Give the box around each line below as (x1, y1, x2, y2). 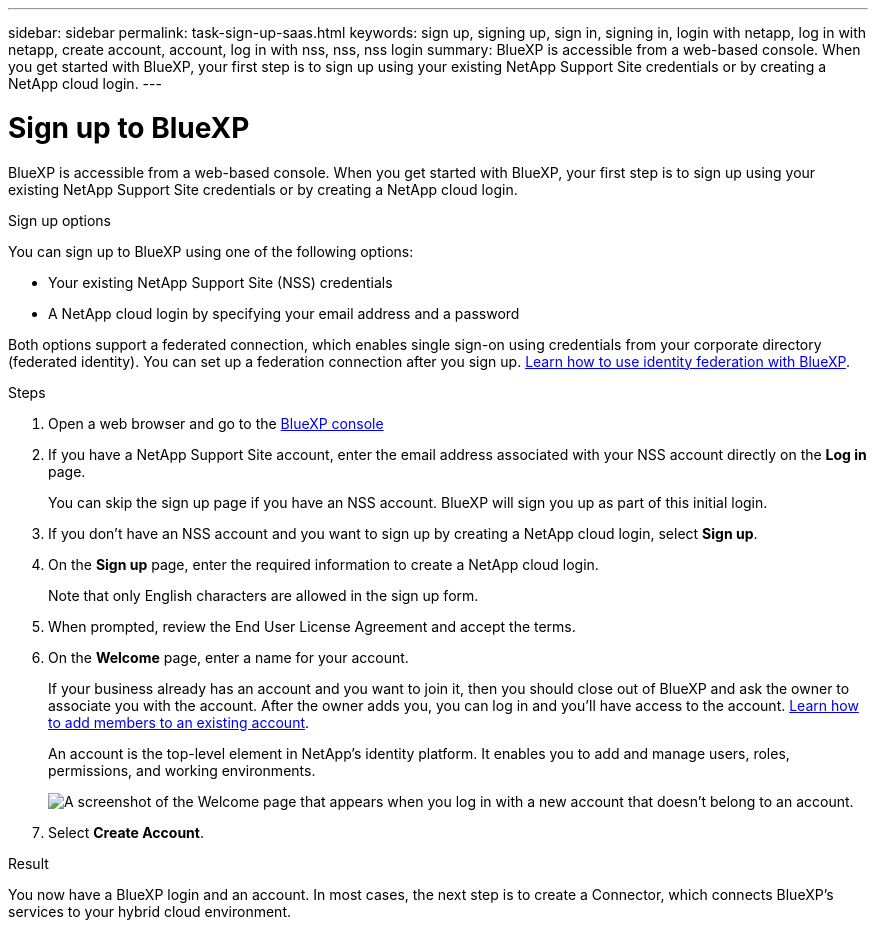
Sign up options (8, 211, 111, 229)
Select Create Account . (48, 823, 204, 841)
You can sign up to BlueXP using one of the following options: (8, 242, 414, 260)
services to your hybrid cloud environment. (8, 902, 292, 920)
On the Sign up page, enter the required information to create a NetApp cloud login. (48, 555, 599, 573)
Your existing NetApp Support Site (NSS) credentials (48, 273, 393, 291)
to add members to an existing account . (48, 713, 310, 731)
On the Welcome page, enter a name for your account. (48, 648, 409, 666)
